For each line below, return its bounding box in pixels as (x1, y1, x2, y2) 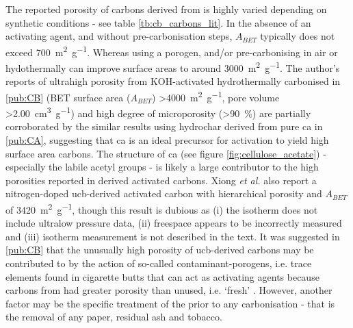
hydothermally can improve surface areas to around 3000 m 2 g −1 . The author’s (5, 59, 340, 75)
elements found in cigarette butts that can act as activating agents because (5, 269, 319, 283)
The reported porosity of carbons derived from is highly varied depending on (5, 2, 327, 16)
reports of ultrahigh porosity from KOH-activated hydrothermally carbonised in (5, 74, 341, 88)
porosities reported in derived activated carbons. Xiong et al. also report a (5, 173, 317, 187)
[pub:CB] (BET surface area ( (5, 90, 131, 104)
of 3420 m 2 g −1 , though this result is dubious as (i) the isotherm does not (5, 200, 318, 216)
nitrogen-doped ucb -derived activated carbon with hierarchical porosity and (5, 186, 322, 201)
